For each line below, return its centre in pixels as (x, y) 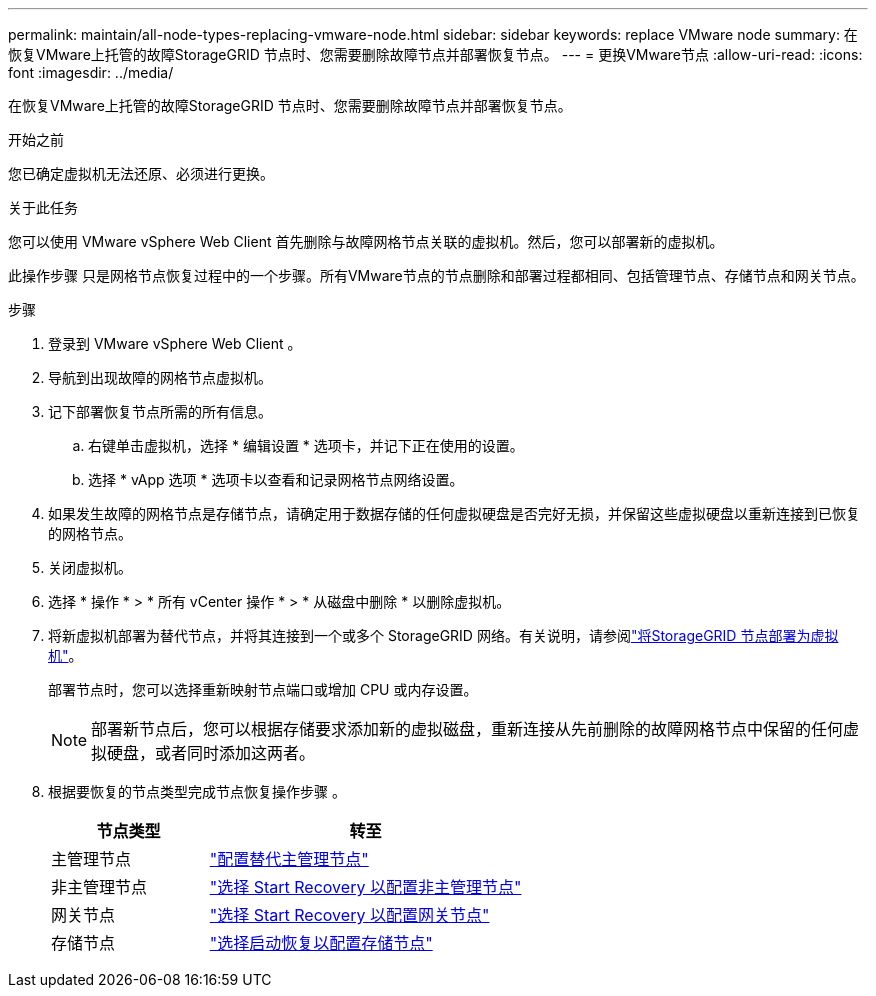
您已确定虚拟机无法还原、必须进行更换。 (141, 173)
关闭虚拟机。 (90, 567)
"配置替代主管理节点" (289, 859)
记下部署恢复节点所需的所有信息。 (160, 411)
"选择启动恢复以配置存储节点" (321, 943)
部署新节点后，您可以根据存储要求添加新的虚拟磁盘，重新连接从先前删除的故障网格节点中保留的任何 (467, 729)
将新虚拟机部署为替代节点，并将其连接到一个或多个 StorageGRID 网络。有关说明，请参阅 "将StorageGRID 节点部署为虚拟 (443, 635)
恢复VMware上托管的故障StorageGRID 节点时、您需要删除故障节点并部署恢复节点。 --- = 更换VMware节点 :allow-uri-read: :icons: (435, 54)
